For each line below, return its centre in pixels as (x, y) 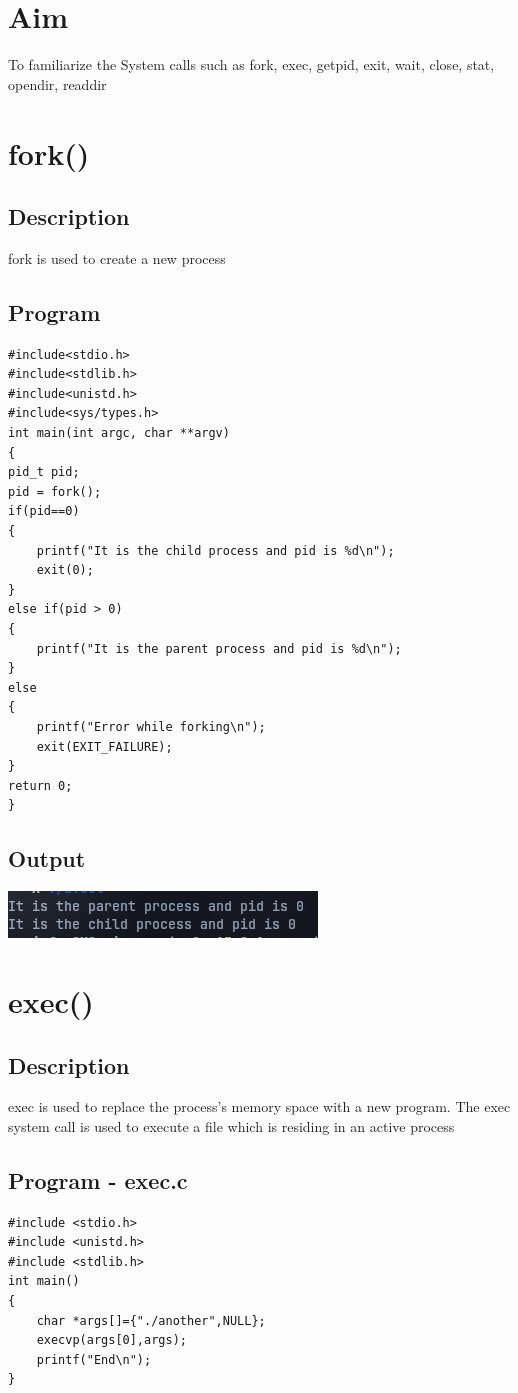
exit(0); (65, 570)
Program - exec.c (98, 1179)
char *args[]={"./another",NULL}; (151, 1320)
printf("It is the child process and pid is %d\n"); (215, 550)
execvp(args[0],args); (111, 1340)
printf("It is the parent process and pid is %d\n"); (219, 648)
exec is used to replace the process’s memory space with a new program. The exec (259, 1106)
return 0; (40, 785)
